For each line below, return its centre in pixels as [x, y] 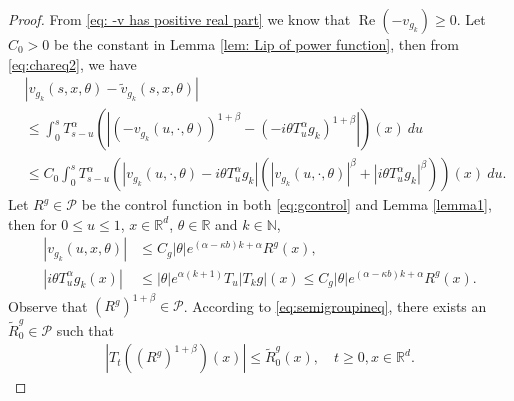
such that [85, 329]
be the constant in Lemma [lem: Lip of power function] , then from [257, 44]
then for [32, 223]
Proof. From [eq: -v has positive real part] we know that [179, 19]
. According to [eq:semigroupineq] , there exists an [335, 305]
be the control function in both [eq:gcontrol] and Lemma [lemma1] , [286, 204]
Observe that [48, 305]
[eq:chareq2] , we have [72, 63]
